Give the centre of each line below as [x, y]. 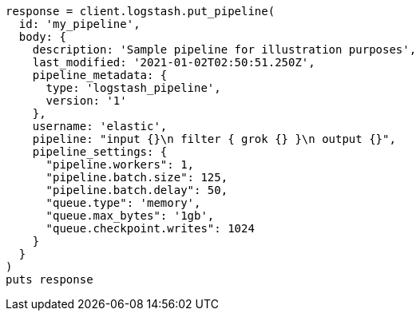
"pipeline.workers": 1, [120, 164]
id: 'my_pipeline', [79, 24]
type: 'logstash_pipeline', [133, 88]
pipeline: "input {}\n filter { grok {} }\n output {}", [214, 139]
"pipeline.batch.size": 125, [137, 177]
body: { [42, 37]
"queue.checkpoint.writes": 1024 [150, 228]
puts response [50, 279]
